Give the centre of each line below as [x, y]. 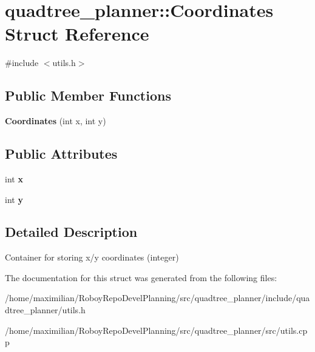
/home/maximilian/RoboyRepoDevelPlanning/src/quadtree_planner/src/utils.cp [156, 330]
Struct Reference [77, 34]
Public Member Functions [88, 95]
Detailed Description [71, 232]
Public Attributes [61, 154]
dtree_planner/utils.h [45, 310]
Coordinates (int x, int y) [56, 121]
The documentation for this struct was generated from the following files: [141, 277]
